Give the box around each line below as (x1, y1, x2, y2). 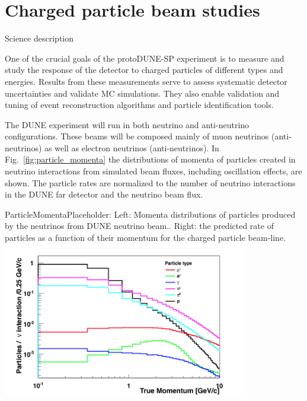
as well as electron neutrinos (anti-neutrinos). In (44, 141, 219, 154)
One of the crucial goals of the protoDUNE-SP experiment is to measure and (5, 52, 284, 64)
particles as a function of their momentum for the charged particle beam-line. (5, 231, 286, 244)
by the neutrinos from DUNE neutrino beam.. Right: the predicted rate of (5, 219, 274, 232)
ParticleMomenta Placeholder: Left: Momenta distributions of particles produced (5, 208, 296, 220)
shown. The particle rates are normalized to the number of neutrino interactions (5, 176, 296, 189)
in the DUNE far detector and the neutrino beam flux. (5, 188, 203, 200)
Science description (5, 32, 74, 44)
